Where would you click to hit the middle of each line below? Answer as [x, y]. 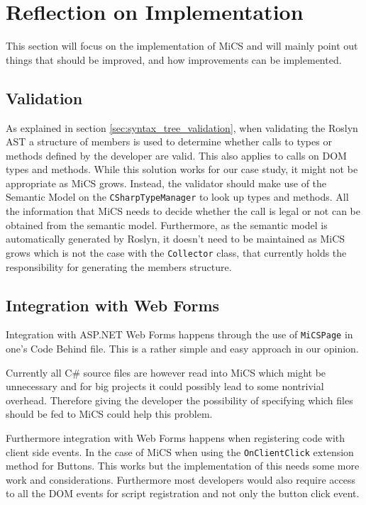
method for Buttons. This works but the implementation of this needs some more [183, 466]
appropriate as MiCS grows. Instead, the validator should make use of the [166, 183]
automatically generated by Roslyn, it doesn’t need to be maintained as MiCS [176, 239]
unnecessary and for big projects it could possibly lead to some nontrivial [165, 386]
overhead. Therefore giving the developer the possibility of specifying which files [179, 400]
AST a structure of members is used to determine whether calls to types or [169, 141]
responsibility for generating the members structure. [119, 266]
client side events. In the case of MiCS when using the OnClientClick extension [180, 451]
